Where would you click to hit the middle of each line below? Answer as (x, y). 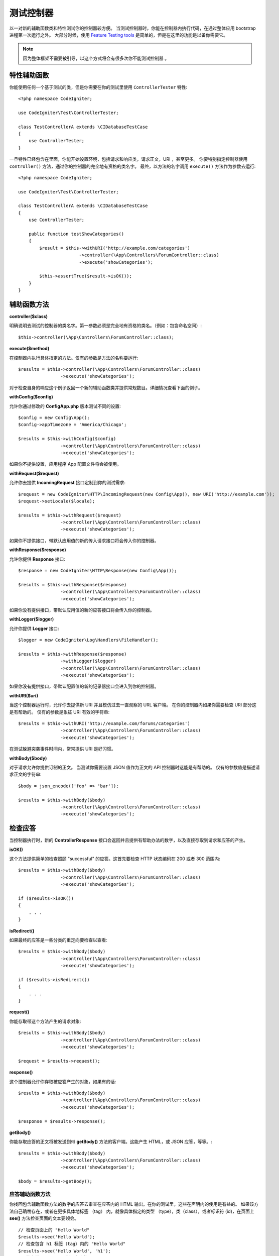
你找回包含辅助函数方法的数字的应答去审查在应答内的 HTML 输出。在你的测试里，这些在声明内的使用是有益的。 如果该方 (134, 1204)
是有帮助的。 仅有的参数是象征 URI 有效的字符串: (59, 712)
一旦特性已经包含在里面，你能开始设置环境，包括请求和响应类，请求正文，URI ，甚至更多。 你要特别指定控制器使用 (128, 159)
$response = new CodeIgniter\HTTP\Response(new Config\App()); (98, 571)
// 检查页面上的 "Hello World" (54, 1230)
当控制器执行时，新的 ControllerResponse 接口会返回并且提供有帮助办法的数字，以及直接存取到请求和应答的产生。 (128, 840)
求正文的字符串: (26, 774)
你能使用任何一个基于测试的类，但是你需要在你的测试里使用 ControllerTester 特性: (98, 87)
